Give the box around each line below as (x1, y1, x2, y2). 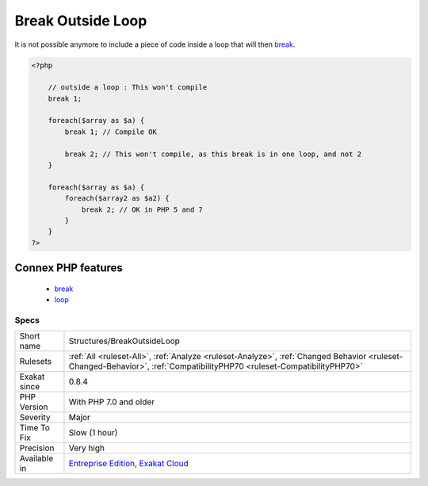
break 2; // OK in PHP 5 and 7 (81, 205, 204, 214)
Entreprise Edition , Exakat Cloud (68, 458, 189, 469)
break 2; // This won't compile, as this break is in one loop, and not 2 (64, 149, 362, 159)
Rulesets (19, 356, 52, 367)
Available (19, 453, 54, 464)
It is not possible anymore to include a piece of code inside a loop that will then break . (14, 40, 296, 49)
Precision (19, 442, 55, 453)
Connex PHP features (14, 262, 123, 275)
